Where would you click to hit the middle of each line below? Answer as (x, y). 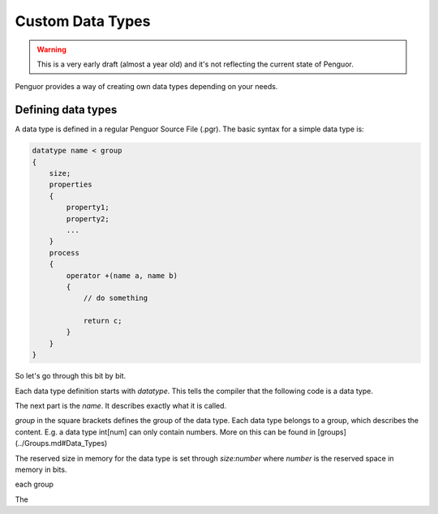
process (64, 253)
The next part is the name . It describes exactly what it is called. (121, 406)
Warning (52, 49)
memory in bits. (41, 469)
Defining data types (66, 110)
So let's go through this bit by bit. (70, 376)
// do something (116, 298)
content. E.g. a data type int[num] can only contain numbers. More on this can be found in (165, 432)
